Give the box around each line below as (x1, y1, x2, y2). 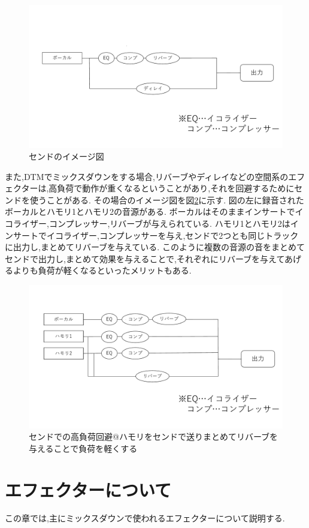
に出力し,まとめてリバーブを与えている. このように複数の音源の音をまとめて (5, 241, 305, 253)
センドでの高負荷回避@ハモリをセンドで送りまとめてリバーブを (29, 430, 278, 443)
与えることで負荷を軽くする (29, 442, 138, 454)
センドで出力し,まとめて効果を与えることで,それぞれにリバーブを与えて (5, 252, 284, 265)
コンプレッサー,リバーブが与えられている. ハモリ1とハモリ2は (49, 217, 290, 230)
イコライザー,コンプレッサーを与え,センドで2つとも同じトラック (46, 229, 299, 241)
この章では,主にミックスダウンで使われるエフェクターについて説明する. (5, 512, 285, 524)
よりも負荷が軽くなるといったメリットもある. (13, 264, 192, 277)
